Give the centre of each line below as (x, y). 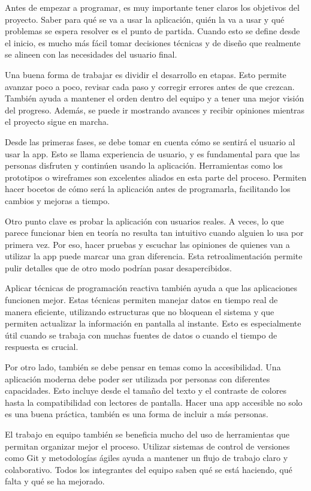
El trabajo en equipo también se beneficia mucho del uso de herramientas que (147, 434)
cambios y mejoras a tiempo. (58, 200)
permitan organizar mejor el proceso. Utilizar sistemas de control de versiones (147, 446)
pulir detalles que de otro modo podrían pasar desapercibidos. (118, 267)
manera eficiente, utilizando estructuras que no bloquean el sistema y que (140, 311)
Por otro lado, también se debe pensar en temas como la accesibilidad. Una (143, 367)
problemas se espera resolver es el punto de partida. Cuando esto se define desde (153, 31)
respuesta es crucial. (42, 347)
